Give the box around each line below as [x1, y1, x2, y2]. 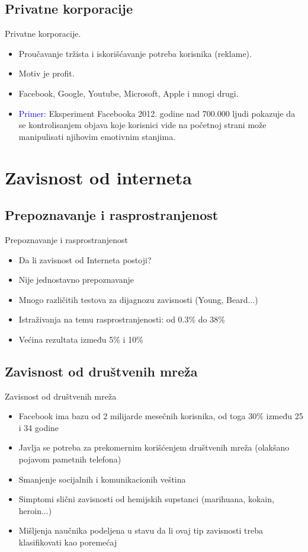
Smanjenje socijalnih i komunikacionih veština [18, 473, 186, 485]
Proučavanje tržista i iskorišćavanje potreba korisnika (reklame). [18, 47, 252, 59]
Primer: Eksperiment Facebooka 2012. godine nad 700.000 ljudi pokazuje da [18, 107, 296, 119]
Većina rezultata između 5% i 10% [18, 333, 143, 345]
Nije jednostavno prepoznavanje [18, 273, 134, 286]
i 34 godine [18, 421, 59, 433]
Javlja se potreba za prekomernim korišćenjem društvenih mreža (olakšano [18, 441, 290, 454]
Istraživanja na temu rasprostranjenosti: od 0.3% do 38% [18, 313, 225, 326]
